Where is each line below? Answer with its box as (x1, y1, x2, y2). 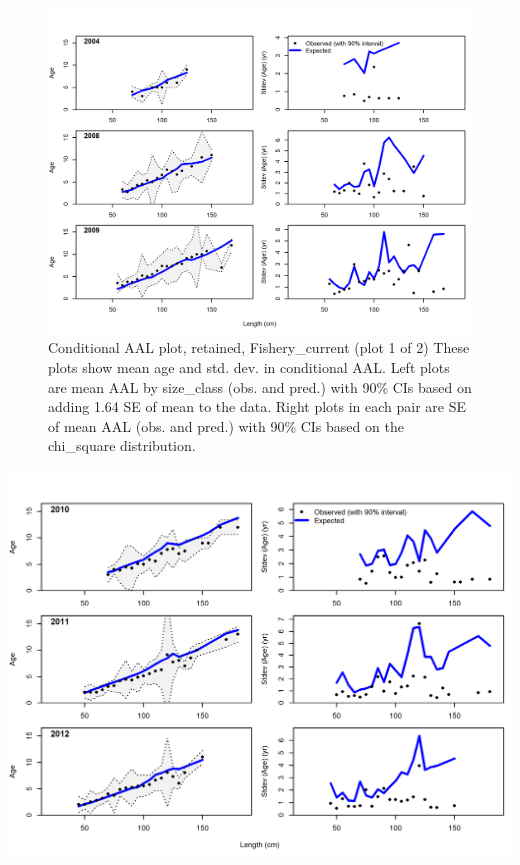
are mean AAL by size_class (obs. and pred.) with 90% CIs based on (48, 376, 472, 397)
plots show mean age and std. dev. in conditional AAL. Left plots (48, 357, 450, 378)
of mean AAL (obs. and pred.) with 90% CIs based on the (48, 415, 404, 436)
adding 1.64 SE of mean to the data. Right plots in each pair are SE (48, 396, 467, 417)
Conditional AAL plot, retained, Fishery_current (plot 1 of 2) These (48, 337, 470, 358)
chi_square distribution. (48, 435, 196, 456)
